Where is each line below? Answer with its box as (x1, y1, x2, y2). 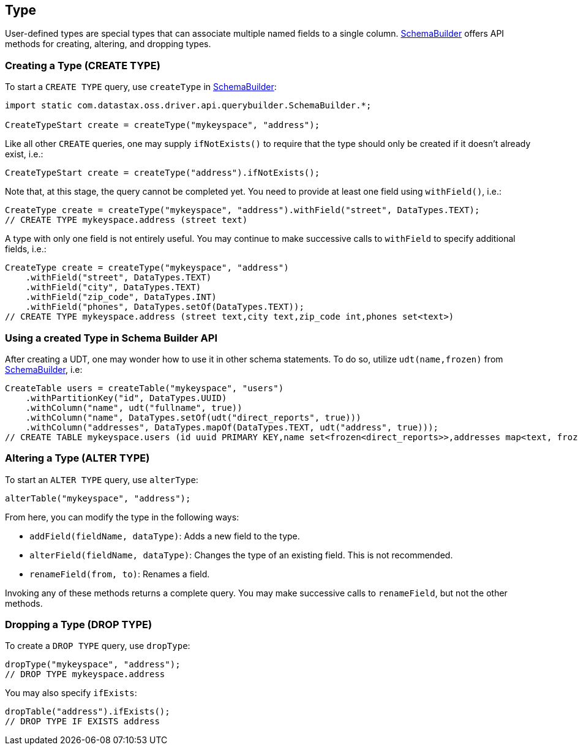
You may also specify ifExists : (5, 688, 137, 699)
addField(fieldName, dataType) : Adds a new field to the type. (29, 530, 300, 541)
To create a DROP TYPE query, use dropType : (5, 640, 190, 651)
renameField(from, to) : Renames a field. (29, 568, 210, 579)
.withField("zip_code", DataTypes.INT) (25, 292, 217, 302)
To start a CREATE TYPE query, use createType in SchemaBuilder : (5, 81, 277, 92)
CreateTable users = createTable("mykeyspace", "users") (5, 383, 284, 393)
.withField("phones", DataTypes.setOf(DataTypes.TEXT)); (25, 302, 304, 312)
